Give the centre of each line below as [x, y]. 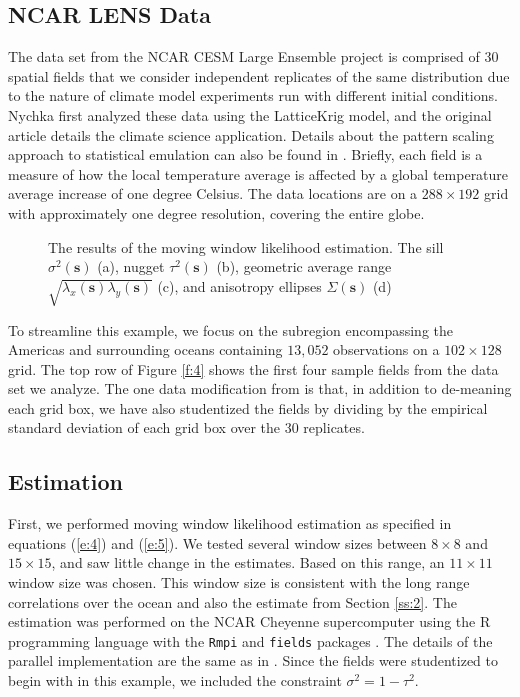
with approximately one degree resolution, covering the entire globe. [216, 212]
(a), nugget [131, 266]
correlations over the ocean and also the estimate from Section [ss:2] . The [232, 601]
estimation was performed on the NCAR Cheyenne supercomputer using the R [249, 621]
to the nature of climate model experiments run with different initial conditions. [253, 95]
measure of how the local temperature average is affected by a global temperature [258, 173]
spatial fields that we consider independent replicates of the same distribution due [259, 75]
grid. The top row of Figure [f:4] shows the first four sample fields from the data [253, 368]
